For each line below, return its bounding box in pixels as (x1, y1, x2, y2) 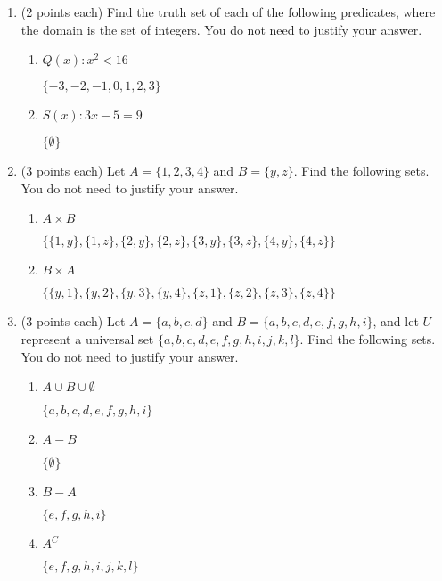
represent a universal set (20, 329, 154, 348)
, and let (372, 312, 419, 331)
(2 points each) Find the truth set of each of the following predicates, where (20, 3, 436, 20)
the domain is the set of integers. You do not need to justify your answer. (20, 20, 422, 38)
